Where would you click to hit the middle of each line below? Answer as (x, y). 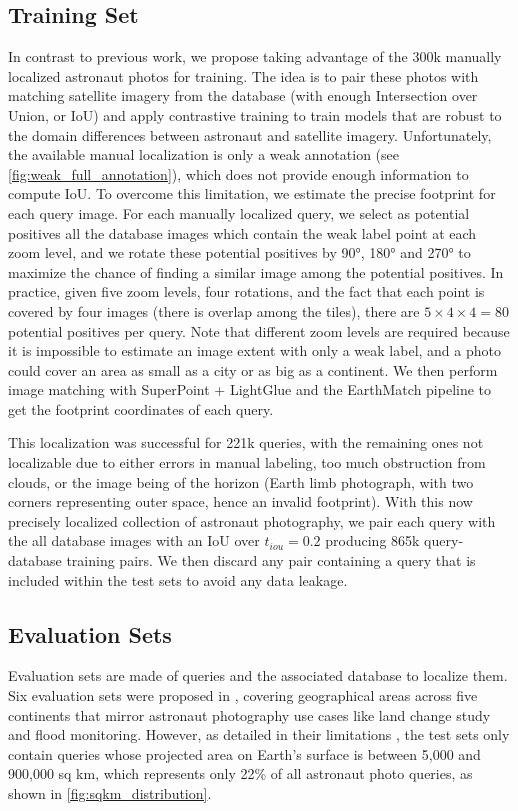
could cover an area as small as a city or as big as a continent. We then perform (253, 369)
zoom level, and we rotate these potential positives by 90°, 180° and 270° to (239, 252)
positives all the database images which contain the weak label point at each (242, 232)
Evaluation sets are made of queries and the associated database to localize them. (258, 675)
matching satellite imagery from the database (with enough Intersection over (243, 95)
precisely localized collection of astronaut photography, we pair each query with (252, 520)
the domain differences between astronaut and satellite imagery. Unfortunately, (250, 134)
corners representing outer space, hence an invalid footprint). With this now (240, 501)
